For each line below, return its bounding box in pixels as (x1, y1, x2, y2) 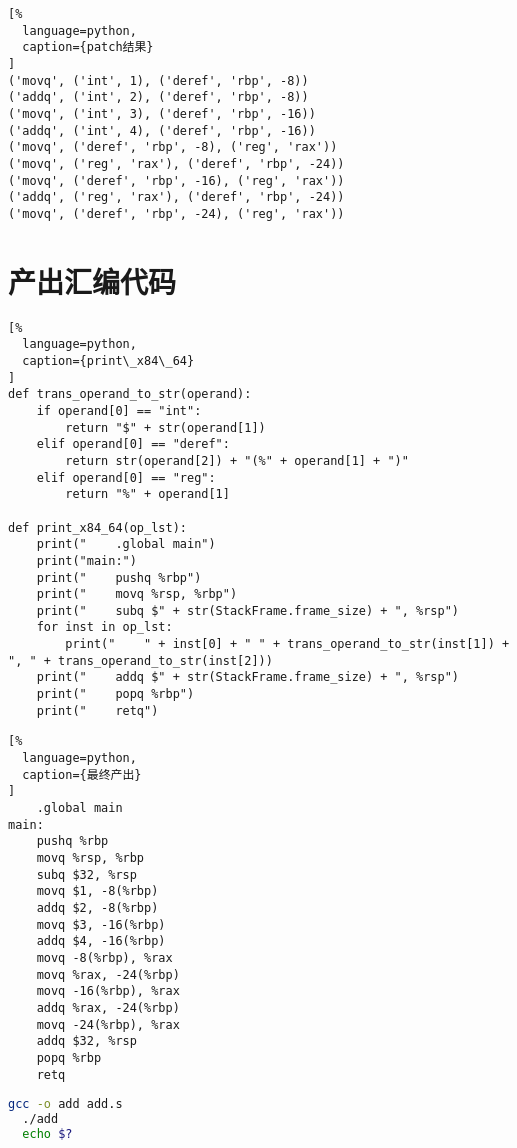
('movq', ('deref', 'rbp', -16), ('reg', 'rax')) (8, 173, 345, 188)
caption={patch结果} (22, 40, 154, 55)
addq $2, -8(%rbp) (36, 900, 159, 915)
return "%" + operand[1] (65, 487, 230, 502)
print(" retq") (36, 703, 159, 718)
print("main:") (36, 553, 137, 568)
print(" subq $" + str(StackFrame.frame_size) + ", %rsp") (36, 603, 460, 618)
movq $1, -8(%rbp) (36, 884, 159, 899)
